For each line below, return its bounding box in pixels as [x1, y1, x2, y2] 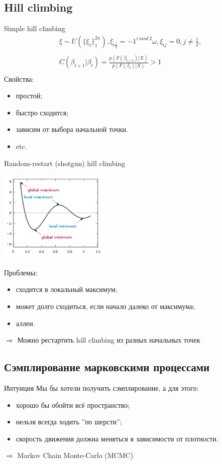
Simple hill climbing [4, 23, 65, 34]
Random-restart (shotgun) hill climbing [4, 158, 126, 168]
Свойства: [4, 73, 34, 84]
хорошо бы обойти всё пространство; [16, 399, 130, 410]
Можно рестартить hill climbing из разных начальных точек [17, 335, 200, 345]
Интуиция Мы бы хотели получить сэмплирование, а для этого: [4, 382, 199, 393]
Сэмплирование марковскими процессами [4, 359, 210, 375]
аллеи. [16, 318, 35, 328]
